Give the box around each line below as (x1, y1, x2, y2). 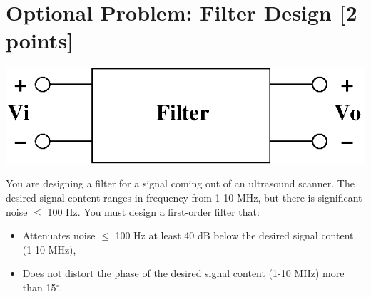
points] (6, 26, 73, 55)
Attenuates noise (22, 228, 96, 243)
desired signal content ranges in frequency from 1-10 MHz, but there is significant (6, 190, 362, 205)
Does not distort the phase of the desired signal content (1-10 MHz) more (22, 266, 345, 281)
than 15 (22, 280, 56, 295)
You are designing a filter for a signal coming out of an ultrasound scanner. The (6, 176, 355, 191)
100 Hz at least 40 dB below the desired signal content (115, 228, 354, 243)
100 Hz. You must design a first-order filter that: (47, 204, 260, 219)
